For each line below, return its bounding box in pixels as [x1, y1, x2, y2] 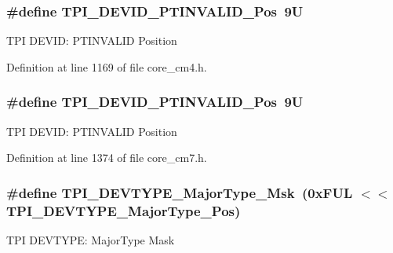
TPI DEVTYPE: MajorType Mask [6, 231, 175, 247]
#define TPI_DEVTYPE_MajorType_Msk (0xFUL [6, 182, 353, 202]
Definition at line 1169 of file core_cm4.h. [6, 58, 207, 75]
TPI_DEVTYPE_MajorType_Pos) [6, 200, 241, 220]
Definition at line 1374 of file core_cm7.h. [6, 149, 207, 166]
